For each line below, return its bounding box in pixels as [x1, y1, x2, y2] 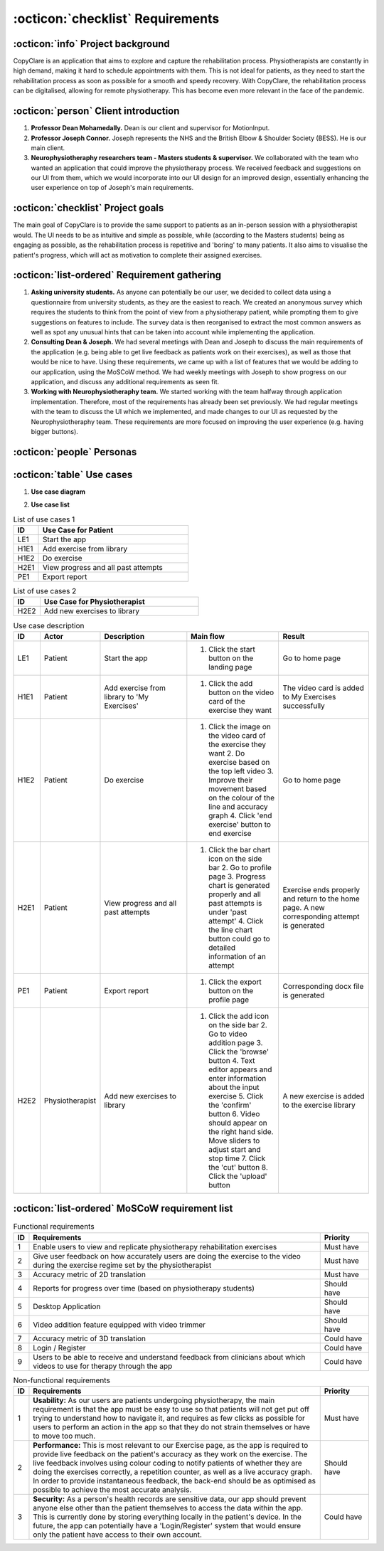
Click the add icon [208, 1011, 270, 1021]
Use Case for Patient [42, 525, 114, 535]
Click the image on [208, 721, 272, 731]
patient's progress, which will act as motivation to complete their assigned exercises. [13, 250, 262, 259]
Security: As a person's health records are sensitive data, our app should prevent [33, 1494, 306, 1504]
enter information [208, 1073, 267, 1083]
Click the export [208, 977, 262, 987]
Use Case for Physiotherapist [43, 597, 145, 607]
